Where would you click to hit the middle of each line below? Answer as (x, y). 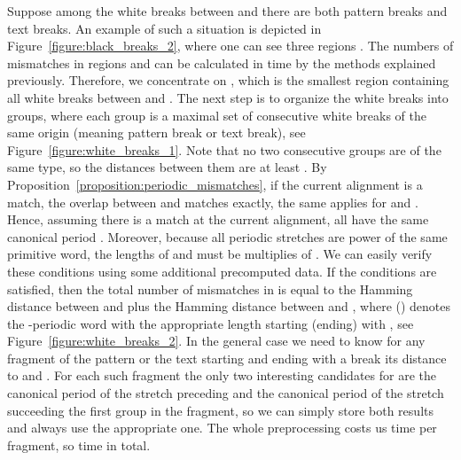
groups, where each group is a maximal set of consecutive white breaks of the (217, 115)
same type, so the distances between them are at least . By (167, 167)
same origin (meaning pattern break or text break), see (156, 133)
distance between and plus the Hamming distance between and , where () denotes (229, 306)
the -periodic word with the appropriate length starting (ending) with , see (211, 323)
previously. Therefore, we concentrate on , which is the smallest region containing (228, 80)
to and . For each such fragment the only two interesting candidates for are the (222, 375)
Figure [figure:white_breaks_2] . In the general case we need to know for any (216, 341)
